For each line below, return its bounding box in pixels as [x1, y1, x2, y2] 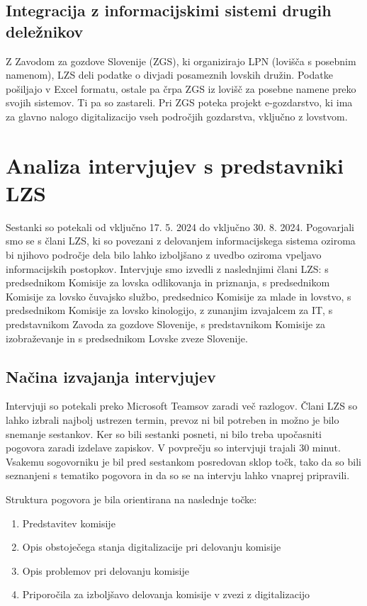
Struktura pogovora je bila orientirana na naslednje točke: [6, 491, 257, 506]
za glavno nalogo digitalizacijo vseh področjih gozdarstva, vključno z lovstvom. [6, 108, 348, 123]
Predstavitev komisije [22, 515, 115, 530]
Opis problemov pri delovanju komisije [22, 563, 189, 578]
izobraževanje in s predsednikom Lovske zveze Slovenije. [6, 330, 248, 345]
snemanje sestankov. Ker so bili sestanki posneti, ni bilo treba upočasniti [6, 426, 322, 441]
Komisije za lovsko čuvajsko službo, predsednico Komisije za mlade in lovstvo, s [6, 288, 351, 303]
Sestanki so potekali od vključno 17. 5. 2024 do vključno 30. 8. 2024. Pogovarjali [6, 219, 354, 234]
